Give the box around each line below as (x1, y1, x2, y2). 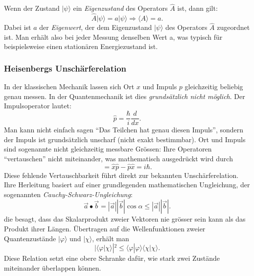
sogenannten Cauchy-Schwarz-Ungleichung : (4, 189, 133, 199)
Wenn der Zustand (4, 3, 60, 13)
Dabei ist (4, 22, 31, 32)
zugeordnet (217, 22, 250, 32)
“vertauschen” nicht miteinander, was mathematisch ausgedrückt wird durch (4, 153, 233, 163)
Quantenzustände (4, 233, 56, 243)
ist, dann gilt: (177, 3, 218, 13)
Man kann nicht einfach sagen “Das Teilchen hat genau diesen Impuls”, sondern (4, 125, 244, 135)
